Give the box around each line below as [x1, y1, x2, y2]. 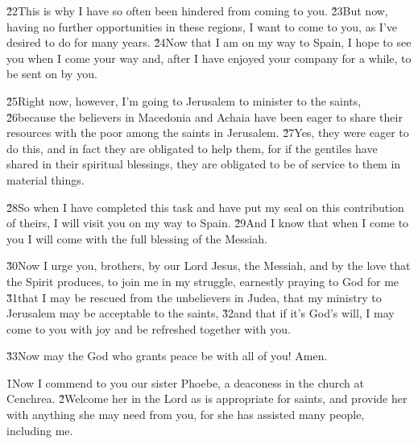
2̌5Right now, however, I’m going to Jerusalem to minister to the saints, [6, 92, 362, 109]
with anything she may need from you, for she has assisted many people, [6, 406, 365, 423]
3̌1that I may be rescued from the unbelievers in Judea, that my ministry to [6, 288, 382, 305]
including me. [6, 421, 73, 438]
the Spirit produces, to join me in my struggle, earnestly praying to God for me [6, 272, 399, 289]
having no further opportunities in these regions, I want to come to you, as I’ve [6, 18, 398, 35]
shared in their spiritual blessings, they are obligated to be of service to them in [6, 156, 401, 172]
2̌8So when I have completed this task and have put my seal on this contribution [6, 198, 404, 215]
